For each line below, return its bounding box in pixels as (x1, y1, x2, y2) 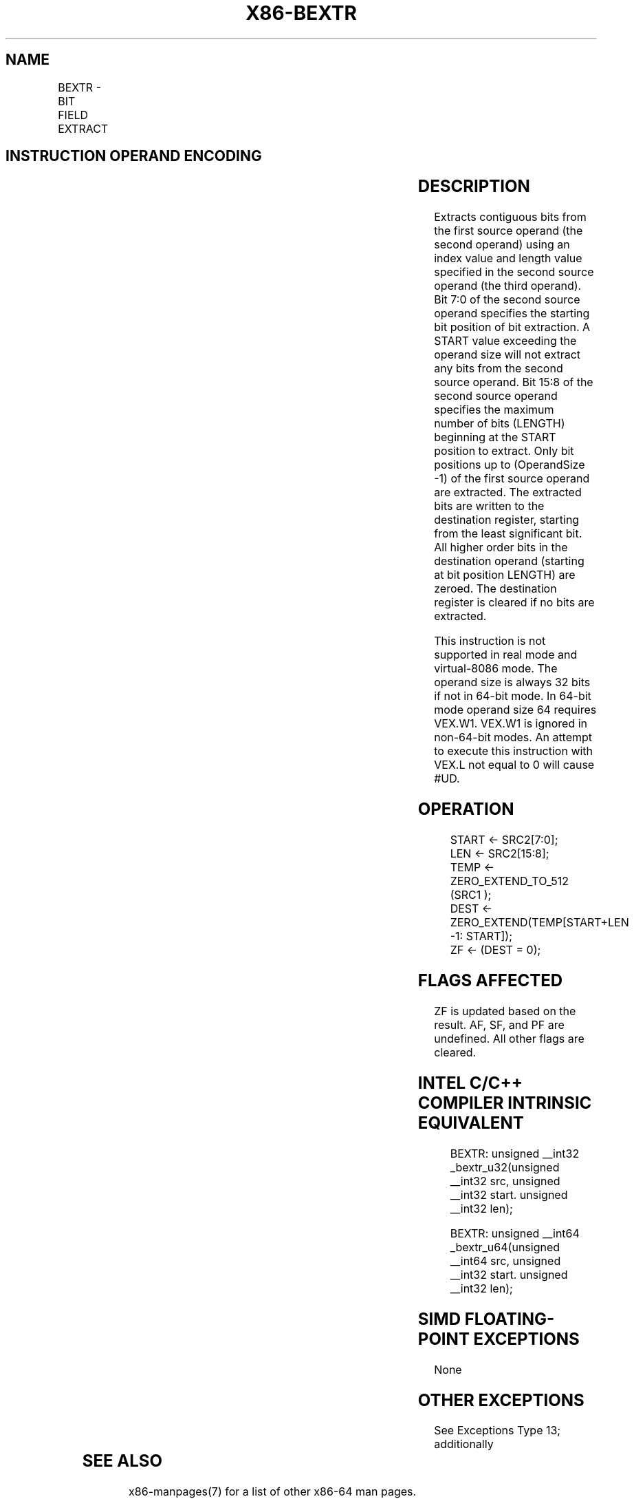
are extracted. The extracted (434, 485, 582, 500)
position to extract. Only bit (434, 444, 574, 458)
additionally (434, 1437, 494, 1452)
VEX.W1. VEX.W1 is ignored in (434, 716, 588, 731)
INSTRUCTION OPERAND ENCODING (6, 147, 262, 165)
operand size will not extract (434, 348, 581, 362)
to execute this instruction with (434, 744, 593, 758)
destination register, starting (434, 513, 580, 527)
